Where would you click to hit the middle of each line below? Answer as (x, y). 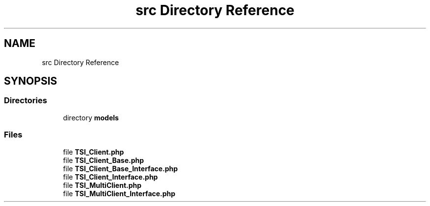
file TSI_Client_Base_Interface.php (121, 168)
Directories (26, 101)
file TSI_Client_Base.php (104, 160)
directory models (91, 117)
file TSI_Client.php (94, 152)
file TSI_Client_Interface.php (110, 177)
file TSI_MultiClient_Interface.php (119, 193)
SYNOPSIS (31, 81)
